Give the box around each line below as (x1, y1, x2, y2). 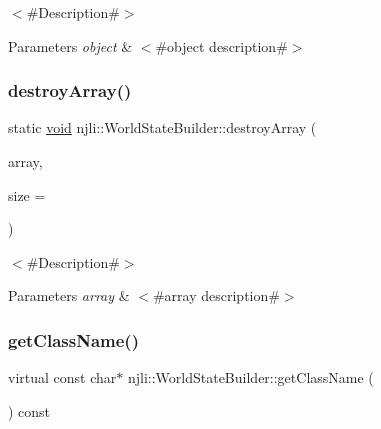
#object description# (155, 35, 288, 56)
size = (8, 184, 46, 205)
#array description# (152, 285, 280, 306)
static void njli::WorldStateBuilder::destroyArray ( (8, 117, 317, 138)
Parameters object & (8, 35, 133, 56)
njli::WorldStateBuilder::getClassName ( (127, 367, 374, 388)
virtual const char (8, 367, 117, 388)
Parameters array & (8, 285, 130, 306)
